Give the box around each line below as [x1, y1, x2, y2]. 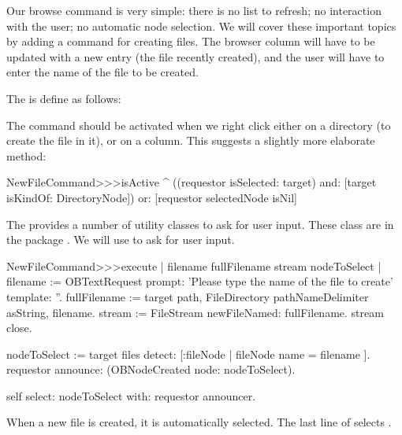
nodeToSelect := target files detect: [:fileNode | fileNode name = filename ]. [6, 345, 370, 362]
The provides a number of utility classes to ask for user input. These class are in [6, 216, 394, 232]
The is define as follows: [6, 90, 121, 106]
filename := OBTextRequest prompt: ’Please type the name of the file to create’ [6, 273, 393, 289]
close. [6, 319, 32, 336]
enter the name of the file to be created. [6, 64, 199, 80]
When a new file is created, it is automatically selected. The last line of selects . [6, 414, 392, 430]
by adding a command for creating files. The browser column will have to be [6, 33, 375, 50]
